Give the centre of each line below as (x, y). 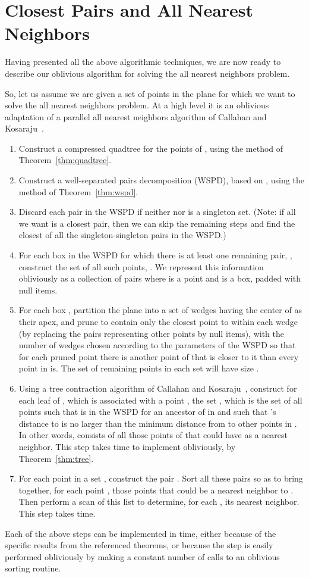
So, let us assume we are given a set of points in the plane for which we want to (150, 93)
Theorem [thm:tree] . (56, 458)
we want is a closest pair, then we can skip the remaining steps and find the (157, 223)
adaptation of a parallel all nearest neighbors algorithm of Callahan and (136, 116)
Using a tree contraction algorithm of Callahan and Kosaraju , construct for (158, 388)
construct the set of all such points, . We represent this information (141, 266)
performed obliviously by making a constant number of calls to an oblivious (142, 556)
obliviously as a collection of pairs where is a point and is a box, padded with (160, 278)
